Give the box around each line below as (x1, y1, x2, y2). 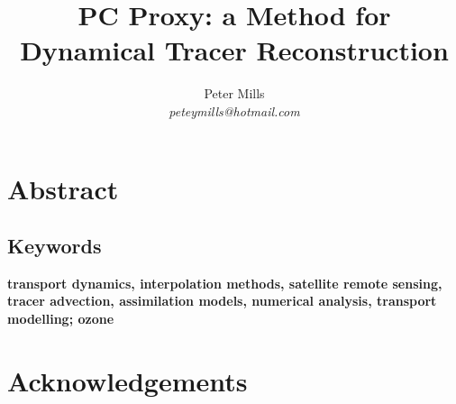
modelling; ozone (7, 309, 114, 328)
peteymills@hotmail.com (169, 101, 300, 120)
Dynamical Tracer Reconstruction (20, 32, 449, 69)
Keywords (7, 232, 102, 260)
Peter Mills (204, 84, 265, 103)
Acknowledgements (7, 362, 248, 399)
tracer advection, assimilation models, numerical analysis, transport (7, 291, 437, 310)
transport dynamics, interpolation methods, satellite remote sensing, (7, 273, 442, 292)
